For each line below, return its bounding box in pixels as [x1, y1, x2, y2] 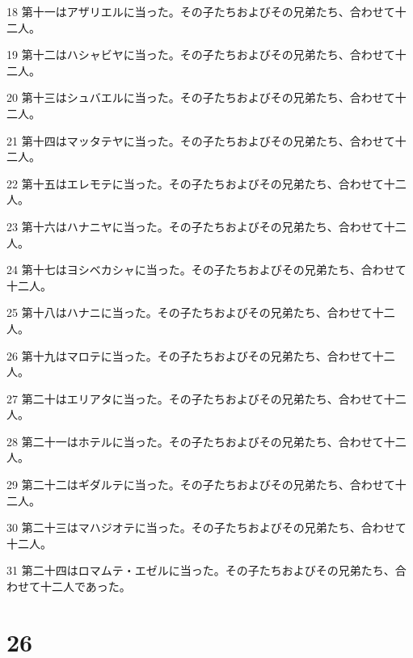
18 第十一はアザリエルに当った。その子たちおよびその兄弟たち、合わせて [6, 3, 395, 19]
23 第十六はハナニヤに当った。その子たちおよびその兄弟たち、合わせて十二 [6, 217, 407, 234]
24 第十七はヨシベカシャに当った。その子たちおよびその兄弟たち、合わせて [6, 261, 407, 278]
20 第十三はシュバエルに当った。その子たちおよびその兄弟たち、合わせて [6, 89, 395, 106]
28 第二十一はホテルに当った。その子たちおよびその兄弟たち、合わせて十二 [6, 432, 407, 449]
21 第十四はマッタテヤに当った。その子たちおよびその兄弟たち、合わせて [6, 132, 395, 149]
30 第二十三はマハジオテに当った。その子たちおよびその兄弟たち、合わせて [6, 519, 407, 536]
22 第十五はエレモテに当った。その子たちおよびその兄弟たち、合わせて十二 [6, 175, 407, 192]
